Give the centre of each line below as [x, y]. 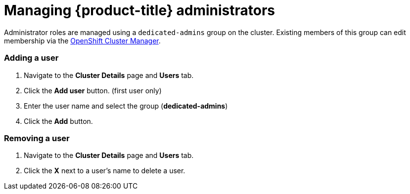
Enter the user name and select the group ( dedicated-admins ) [126, 106]
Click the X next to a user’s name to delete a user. [105, 171]
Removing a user [37, 138]
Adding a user [31, 58]
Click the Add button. [58, 121]
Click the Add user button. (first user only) [93, 90]
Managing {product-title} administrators [140, 10]
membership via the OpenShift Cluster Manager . [82, 40]
